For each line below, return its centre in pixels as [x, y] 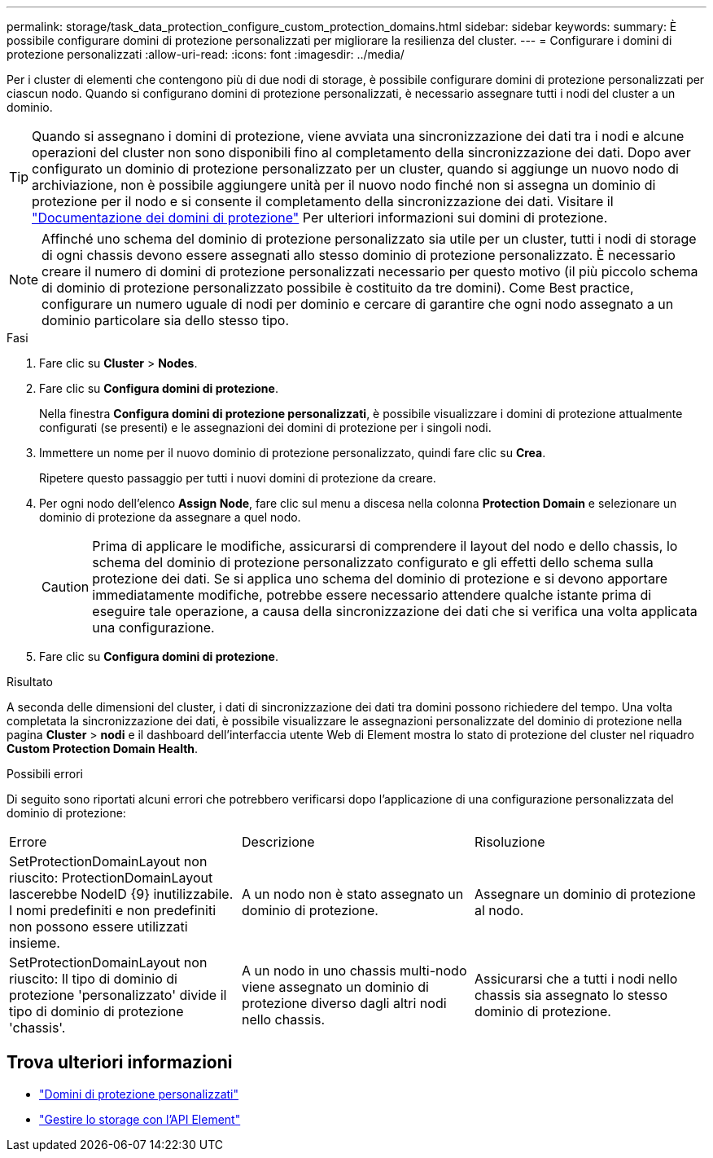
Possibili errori [45, 774]
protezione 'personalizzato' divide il [118, 995]
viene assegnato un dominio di [335, 987]
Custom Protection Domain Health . [103, 749]
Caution [66, 587]
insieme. [35, 943]
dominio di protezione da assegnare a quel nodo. [170, 517]
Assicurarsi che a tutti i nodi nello [576, 979]
